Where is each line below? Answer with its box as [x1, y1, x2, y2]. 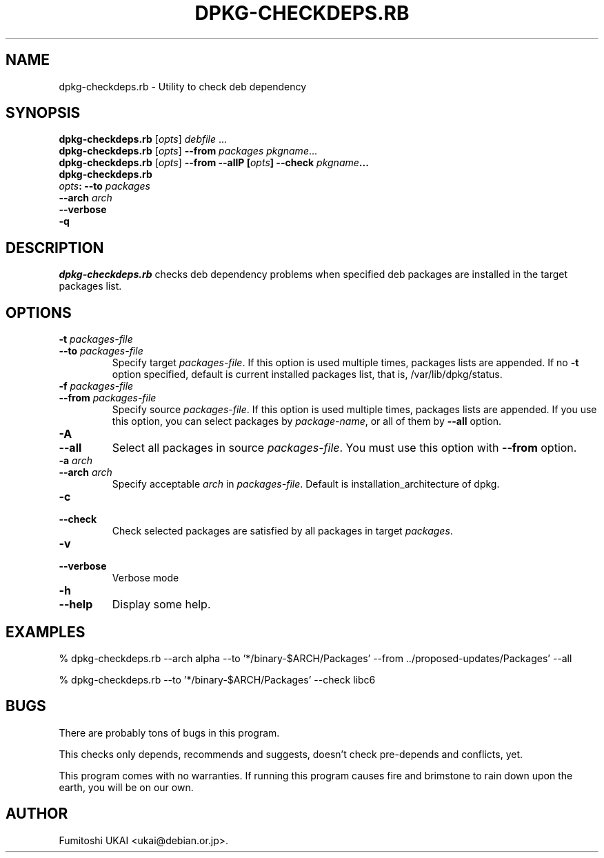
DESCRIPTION [6, 239, 104, 257]
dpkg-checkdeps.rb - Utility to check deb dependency [59, 80, 307, 92]
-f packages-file [59, 380, 134, 392]
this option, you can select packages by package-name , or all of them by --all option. [112, 415, 502, 428]
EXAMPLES [6, 623, 85, 641]
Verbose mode [112, 572, 179, 584]
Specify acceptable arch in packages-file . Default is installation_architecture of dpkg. [112, 478, 500, 490]
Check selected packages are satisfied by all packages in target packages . [112, 525, 453, 537]
